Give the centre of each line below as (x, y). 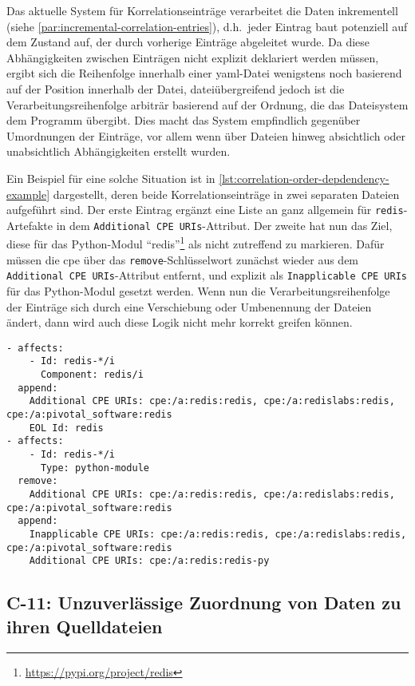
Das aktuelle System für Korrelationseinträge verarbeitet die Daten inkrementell (202, 10)
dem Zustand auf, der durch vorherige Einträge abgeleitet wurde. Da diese (188, 42)
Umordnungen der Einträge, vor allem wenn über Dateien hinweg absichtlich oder (206, 135)
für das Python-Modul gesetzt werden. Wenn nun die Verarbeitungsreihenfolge (198, 291)
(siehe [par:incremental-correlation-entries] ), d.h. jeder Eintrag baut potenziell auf (207, 26)
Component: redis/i (92, 375)
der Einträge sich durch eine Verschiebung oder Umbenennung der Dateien (189, 306)
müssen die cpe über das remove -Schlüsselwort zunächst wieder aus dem (183, 259)
